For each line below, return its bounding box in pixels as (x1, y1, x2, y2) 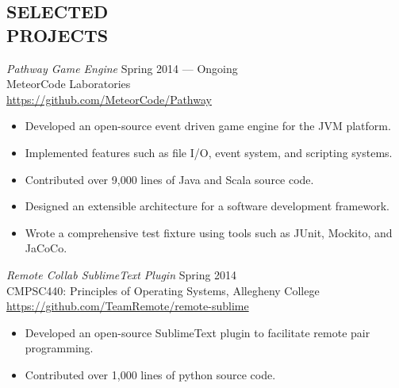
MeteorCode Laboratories (6, 75, 131, 92)
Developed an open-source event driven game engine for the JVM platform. (25, 117, 391, 134)
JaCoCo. (25, 240, 67, 256)
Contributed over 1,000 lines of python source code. (25, 366, 276, 382)
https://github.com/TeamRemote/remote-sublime (6, 298, 249, 314)
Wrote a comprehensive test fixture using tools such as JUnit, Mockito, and (25, 224, 393, 240)
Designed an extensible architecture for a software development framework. (25, 198, 389, 214)
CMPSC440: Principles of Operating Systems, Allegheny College (6, 282, 320, 298)
